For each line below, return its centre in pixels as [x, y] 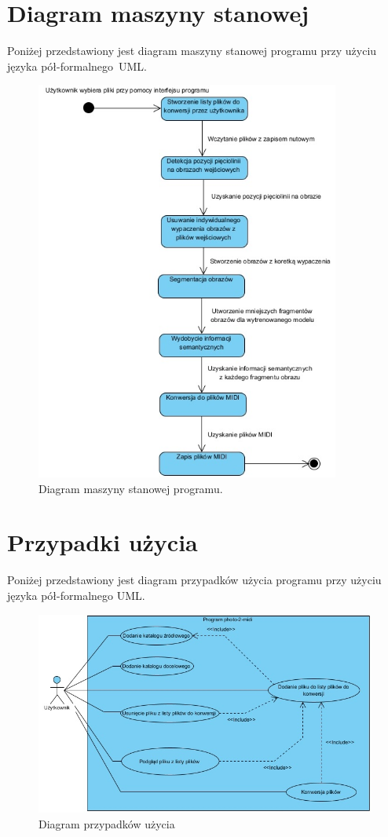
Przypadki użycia [102, 542]
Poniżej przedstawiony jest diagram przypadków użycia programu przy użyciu [194, 580]
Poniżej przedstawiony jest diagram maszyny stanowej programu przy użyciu [192, 51]
